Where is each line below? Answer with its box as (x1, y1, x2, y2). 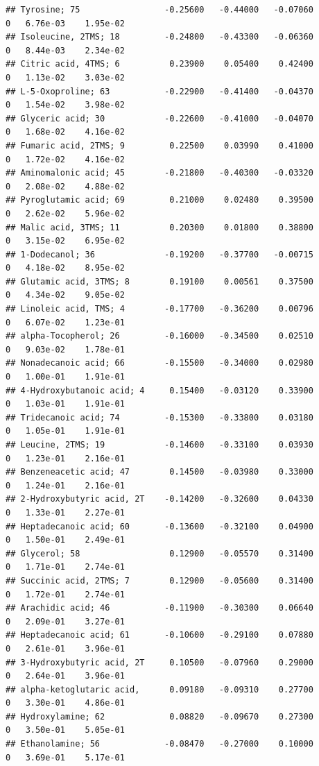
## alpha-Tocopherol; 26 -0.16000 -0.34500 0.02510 (6, 331, 313, 341)
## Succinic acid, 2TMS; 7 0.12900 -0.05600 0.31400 (6, 575, 313, 586)
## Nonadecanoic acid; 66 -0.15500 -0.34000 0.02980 (6, 358, 313, 368)
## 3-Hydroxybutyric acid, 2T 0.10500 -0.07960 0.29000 (6, 657, 313, 667)
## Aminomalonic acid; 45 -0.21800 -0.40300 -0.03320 (6, 168, 313, 178)
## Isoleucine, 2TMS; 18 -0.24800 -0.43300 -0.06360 (6, 32, 313, 42)
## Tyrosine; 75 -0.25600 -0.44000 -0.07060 (6, 5, 313, 15)
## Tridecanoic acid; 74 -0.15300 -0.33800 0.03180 (6, 412, 313, 423)
